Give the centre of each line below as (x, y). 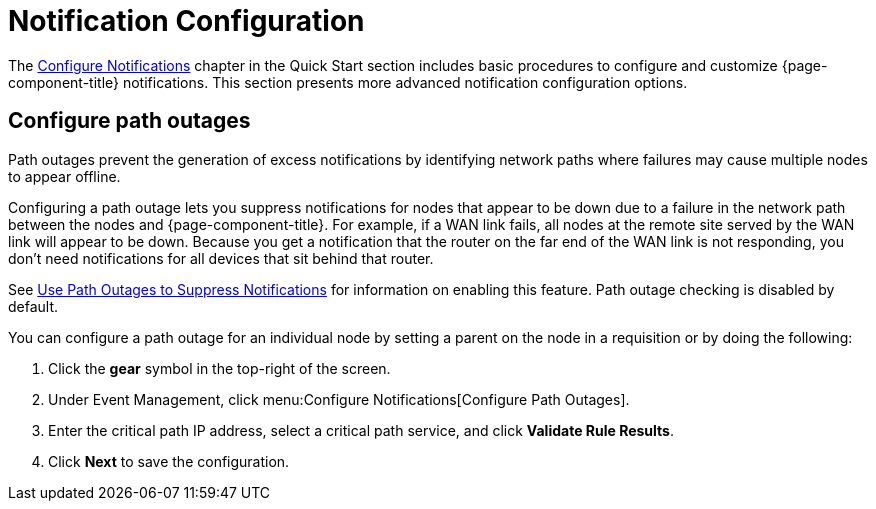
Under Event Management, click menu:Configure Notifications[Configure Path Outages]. (339, 399)
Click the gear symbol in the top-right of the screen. (219, 368)
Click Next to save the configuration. (169, 461)
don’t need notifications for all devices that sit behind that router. (221, 258)
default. (33, 306)
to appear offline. (64, 176)
